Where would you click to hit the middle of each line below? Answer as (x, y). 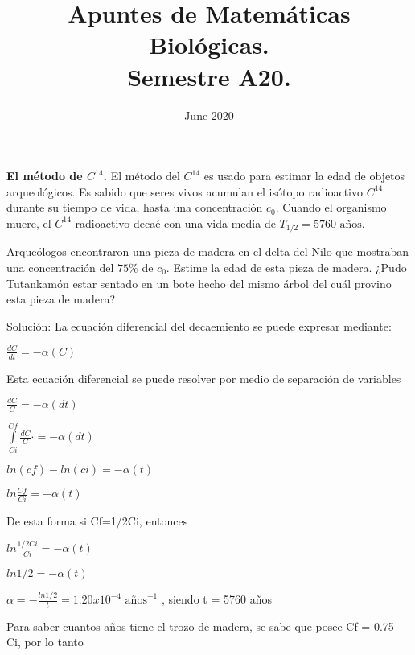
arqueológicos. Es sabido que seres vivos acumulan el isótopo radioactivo (185, 191)
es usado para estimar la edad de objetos (304, 176)
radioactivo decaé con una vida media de (175, 222)
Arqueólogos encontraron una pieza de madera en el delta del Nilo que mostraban (208, 251)
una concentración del (60, 267)
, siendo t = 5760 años (216, 599)
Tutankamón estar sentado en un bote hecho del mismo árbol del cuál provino (199, 283)
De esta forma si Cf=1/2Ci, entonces (97, 520)
